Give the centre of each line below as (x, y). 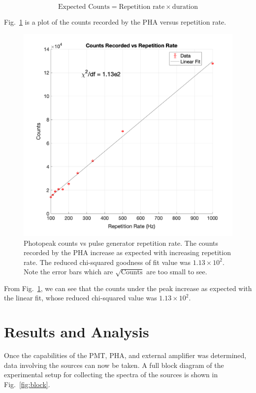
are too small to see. (177, 272)
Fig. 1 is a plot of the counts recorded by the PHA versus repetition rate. (115, 22)
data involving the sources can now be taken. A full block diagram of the (114, 365)
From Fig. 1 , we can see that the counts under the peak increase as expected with (128, 288)
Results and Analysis (77, 332)
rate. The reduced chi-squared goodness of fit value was (107, 262)
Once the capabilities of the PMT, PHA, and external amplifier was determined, (125, 355)
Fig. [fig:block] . (27, 384)
